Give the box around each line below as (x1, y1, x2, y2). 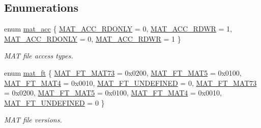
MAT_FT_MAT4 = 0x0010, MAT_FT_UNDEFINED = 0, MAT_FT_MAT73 (4, 77, 257, 88)
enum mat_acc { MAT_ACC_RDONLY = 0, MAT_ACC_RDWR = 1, (4, 23, 232, 34)
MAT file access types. (4, 50, 73, 61)
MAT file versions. (4, 114, 62, 125)
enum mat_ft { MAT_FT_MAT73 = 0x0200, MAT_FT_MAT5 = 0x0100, (4, 67, 242, 78)
